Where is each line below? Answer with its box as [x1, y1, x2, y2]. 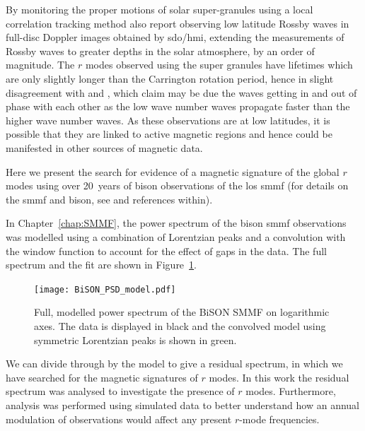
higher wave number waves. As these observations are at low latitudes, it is [6, 112, 330, 127]
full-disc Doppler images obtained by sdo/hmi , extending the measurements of [6, 30, 344, 45]
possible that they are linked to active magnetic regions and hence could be [6, 126, 332, 141]
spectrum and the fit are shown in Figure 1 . [6, 257, 197, 272]
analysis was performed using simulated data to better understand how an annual [6, 397, 359, 412]
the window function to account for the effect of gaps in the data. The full [6, 243, 327, 258]
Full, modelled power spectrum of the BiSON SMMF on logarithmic [34, 305, 330, 319]
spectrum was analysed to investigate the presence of [6, 384, 235, 398]
